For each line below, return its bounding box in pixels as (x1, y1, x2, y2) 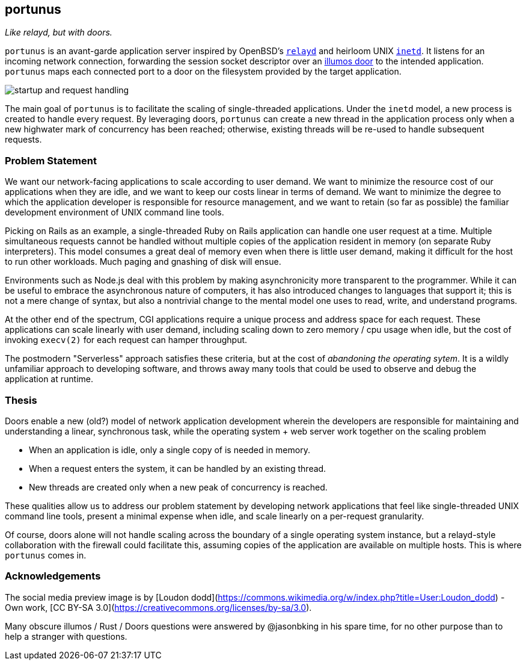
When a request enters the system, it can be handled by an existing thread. (29, 463, 326, 474)
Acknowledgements (5, 570, 101, 583)
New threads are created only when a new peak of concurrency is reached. (29, 481, 328, 492)
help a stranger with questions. (5, 631, 127, 642)
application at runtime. (5, 374, 93, 385)
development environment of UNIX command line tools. (5, 207, 224, 218)
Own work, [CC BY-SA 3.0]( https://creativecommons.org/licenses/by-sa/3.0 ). (5, 602, 312, 613)
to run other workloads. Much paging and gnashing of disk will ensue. (5, 256, 281, 267)
